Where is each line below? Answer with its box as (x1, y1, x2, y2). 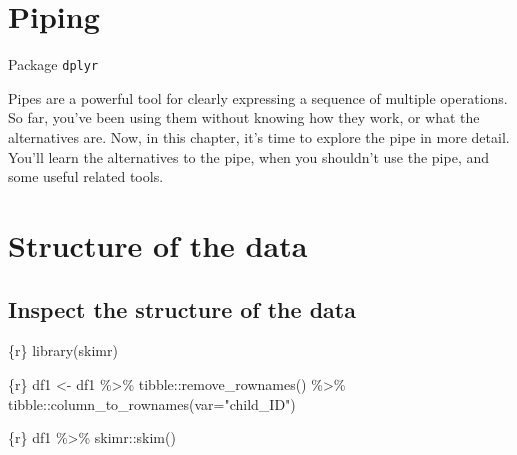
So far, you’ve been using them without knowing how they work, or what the (8, 107, 480, 128)
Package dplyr (8, 54, 99, 75)
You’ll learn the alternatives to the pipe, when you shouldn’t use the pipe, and (8, 146, 490, 167)
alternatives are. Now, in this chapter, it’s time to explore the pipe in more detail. (8, 126, 510, 147)
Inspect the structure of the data (8, 293, 356, 324)
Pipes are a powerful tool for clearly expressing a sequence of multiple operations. (8, 87, 508, 108)
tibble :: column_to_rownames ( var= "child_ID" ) (8, 393, 296, 414)
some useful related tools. (8, 166, 164, 187)
